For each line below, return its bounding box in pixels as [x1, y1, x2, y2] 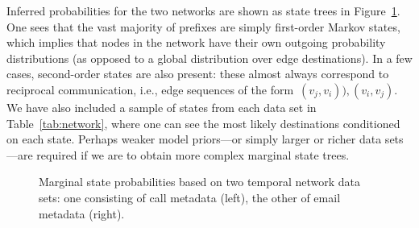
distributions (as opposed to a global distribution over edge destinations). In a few [6, 49, 413, 66]
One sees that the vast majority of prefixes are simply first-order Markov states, [6, 18, 400, 35]
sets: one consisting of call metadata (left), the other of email [39, 189, 341, 205]
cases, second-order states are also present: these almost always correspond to [6, 65, 389, 82]
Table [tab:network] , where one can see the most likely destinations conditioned [6, 114, 400, 131]
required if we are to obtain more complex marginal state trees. [36, 146, 350, 163]
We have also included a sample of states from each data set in [6, 98, 317, 115]
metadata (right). [39, 205, 125, 222]
